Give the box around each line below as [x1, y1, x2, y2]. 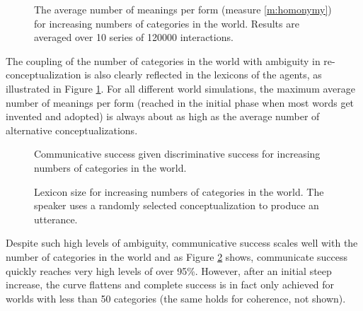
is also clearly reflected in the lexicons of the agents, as [84, 67, 322, 82]
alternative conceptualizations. [6, 122, 138, 137]
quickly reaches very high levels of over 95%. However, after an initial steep [6, 263, 332, 278]
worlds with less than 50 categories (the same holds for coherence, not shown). [6, 291, 346, 305]
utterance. [34, 211, 78, 226]
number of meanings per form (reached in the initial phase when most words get [6, 95, 355, 110]
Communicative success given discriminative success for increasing [34, 146, 321, 161]
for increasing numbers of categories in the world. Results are [34, 16, 299, 30]
